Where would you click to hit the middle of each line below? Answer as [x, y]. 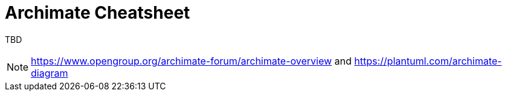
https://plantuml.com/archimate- [428, 61]
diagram [50, 73]
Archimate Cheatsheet [98, 13]
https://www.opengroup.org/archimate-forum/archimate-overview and [191, 61]
